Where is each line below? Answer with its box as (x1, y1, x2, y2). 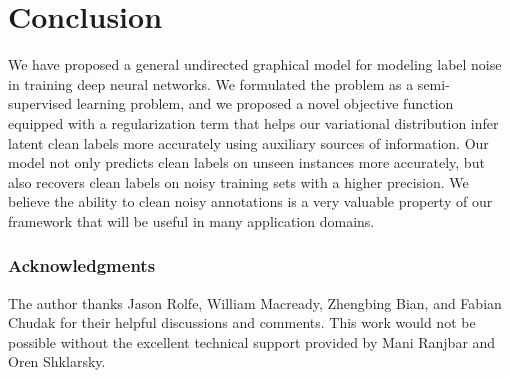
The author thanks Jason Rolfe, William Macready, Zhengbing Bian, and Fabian (8, 292, 502, 313)
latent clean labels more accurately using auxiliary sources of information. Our (8, 132, 489, 153)
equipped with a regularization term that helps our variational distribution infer (8, 112, 499, 133)
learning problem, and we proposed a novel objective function (76, 93, 454, 114)
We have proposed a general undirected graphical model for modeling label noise (8, 54, 502, 75)
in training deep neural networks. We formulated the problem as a (8, 73, 414, 94)
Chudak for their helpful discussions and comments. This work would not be (8, 312, 476, 333)
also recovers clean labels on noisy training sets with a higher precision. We (8, 171, 469, 192)
